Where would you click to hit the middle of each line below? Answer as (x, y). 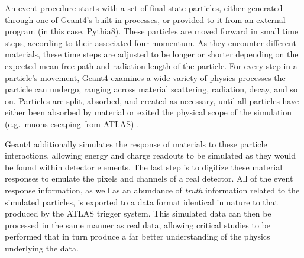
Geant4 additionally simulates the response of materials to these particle (136, 143)
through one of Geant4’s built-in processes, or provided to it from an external (145, 19)
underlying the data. (42, 248)
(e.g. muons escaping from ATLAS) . (72, 123)
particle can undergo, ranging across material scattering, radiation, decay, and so (151, 89)
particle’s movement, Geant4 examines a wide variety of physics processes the (145, 77)
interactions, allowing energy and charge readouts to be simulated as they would (151, 155)
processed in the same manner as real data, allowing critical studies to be (138, 225)
